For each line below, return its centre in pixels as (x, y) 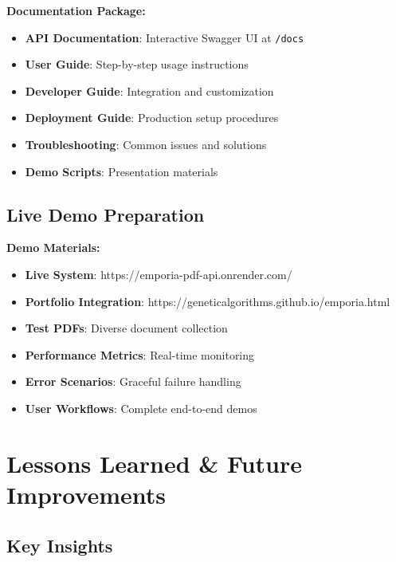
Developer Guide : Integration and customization (149, 90)
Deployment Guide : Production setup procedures (152, 118)
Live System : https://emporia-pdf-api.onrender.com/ (159, 275)
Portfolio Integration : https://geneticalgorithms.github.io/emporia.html (208, 301)
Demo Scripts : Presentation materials (122, 171)
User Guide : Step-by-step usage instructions (137, 64)
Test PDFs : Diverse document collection (126, 328)
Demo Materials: (53, 248)
